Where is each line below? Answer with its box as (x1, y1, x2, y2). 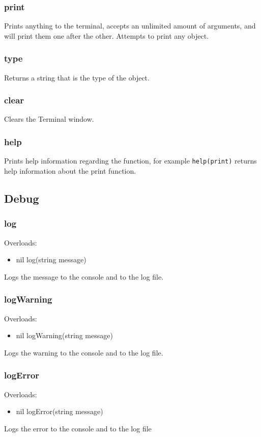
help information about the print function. (4, 165, 136, 176)
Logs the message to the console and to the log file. (4, 271, 164, 282)
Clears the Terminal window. (4, 114, 94, 124)
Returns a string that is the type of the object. (4, 72, 150, 83)
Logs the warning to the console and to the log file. (4, 347, 163, 358)
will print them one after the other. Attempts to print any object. (4, 30, 209, 41)
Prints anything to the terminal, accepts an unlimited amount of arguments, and (4, 20, 256, 31)
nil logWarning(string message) (16, 330, 113, 341)
